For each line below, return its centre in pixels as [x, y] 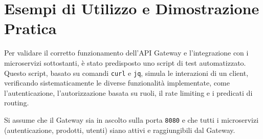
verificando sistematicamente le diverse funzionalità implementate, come [117, 83]
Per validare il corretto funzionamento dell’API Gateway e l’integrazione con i [126, 53]
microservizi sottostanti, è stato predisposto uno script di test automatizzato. [125, 62]
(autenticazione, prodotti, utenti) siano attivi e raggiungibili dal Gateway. [120, 130]
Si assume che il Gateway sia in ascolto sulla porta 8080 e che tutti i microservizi [131, 119]
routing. [17, 103]
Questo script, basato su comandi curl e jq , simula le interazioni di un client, [126, 73]
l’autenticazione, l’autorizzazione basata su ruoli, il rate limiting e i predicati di [128, 92]
